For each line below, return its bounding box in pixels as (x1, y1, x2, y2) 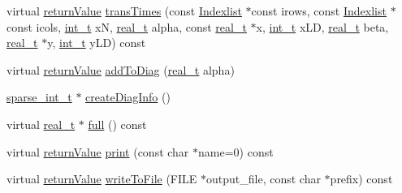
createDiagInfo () (85, 88, 171, 105)
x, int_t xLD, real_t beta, (256, 18, 389, 35)
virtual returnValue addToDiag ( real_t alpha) (6, 61, 235, 78)
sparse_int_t (6, 88, 72, 105)
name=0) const (198, 143, 274, 160)
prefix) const (330, 170, 393, 187)
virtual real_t (6, 115, 76, 132)
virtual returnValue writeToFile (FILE (6, 170, 197, 187)
